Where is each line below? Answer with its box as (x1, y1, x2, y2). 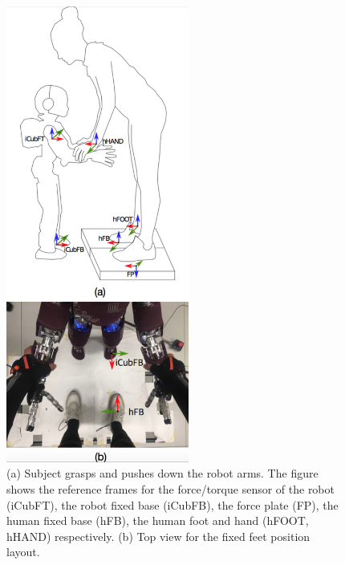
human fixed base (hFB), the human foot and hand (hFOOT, (6, 512, 309, 529)
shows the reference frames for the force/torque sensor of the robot (6, 480, 335, 497)
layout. (6, 543, 40, 560)
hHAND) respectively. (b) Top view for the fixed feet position (6, 527, 310, 544)
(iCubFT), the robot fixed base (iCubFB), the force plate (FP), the (6, 496, 339, 513)
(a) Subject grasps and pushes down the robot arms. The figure (6, 465, 319, 482)
